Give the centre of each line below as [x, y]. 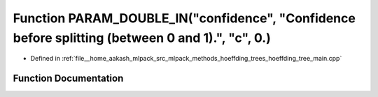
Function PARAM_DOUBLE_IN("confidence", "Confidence [184, 18]
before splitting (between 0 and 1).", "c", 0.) [142, 38]
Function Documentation [68, 79]
